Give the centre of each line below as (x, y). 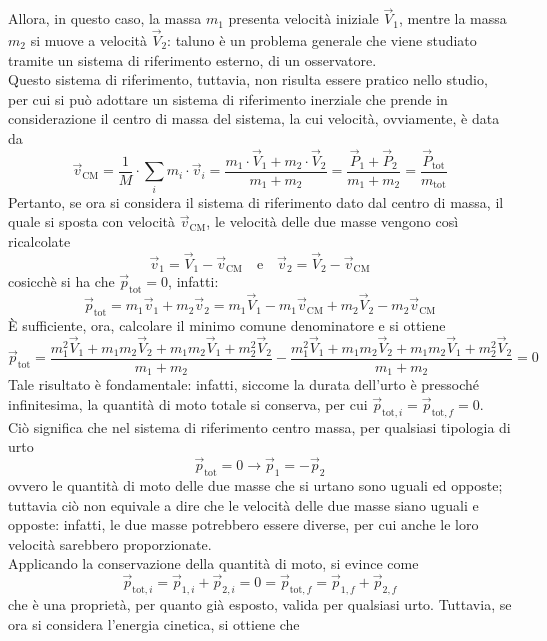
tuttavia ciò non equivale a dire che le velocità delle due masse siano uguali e (243, 504)
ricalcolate (39, 240)
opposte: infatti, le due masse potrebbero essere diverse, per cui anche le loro (243, 524)
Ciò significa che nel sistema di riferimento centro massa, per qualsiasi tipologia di (259, 426)
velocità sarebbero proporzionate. (110, 543)
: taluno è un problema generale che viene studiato (322, 40)
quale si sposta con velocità (92, 221)
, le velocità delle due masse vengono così (332, 221)
